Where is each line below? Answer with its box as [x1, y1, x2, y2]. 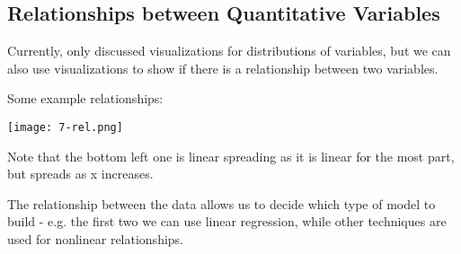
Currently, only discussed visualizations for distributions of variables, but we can [7, 41, 451, 60]
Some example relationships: [7, 89, 164, 108]
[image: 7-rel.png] [7, 120, 123, 134]
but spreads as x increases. [7, 164, 154, 183]
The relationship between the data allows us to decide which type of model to [7, 194, 436, 213]
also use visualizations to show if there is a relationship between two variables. [7, 58, 439, 77]
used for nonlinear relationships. [7, 230, 183, 249]
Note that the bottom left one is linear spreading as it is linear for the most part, [7, 146, 455, 165]
